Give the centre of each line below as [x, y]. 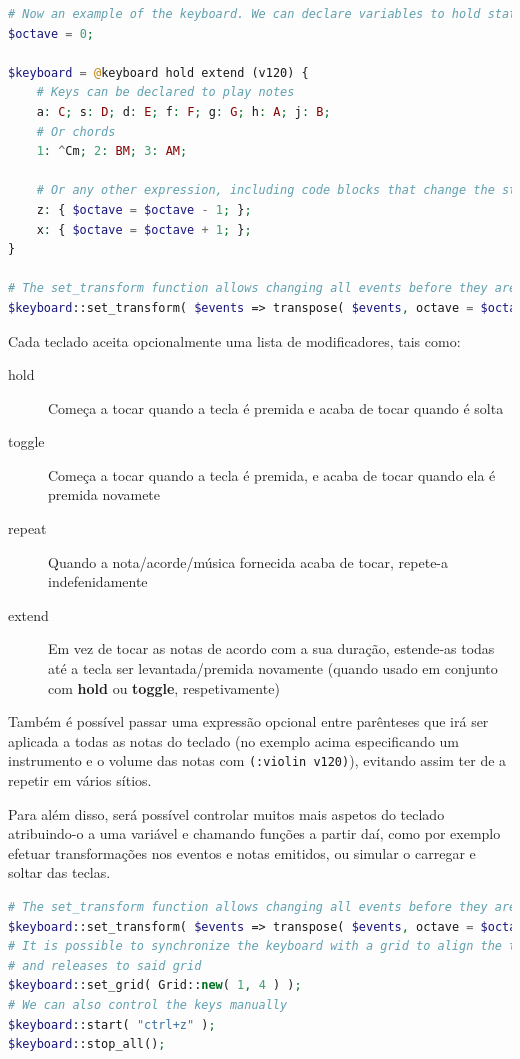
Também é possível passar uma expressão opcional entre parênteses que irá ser [248, 721]
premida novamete [104, 494]
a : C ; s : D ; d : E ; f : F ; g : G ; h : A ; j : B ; [183, 111]
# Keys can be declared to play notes [165, 92]
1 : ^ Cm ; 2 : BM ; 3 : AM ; [112, 151]
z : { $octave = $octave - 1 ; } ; [144, 209]
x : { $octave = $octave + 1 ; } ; [144, 229]
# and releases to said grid [105, 965]
